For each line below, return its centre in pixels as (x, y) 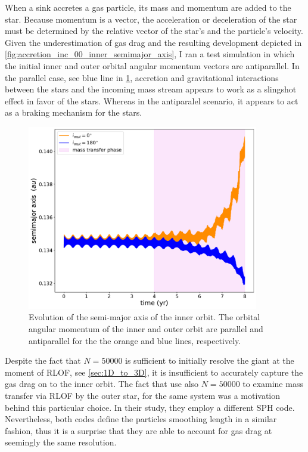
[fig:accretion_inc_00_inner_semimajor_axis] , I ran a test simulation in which (150, 54)
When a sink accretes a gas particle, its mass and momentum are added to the (148, 7)
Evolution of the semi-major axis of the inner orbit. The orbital (144, 317)
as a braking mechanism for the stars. (74, 112)
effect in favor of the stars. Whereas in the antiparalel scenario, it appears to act (152, 100)
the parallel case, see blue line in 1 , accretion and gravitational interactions (142, 77)
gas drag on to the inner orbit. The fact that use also (102, 384)
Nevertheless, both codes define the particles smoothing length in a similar (141, 419)
